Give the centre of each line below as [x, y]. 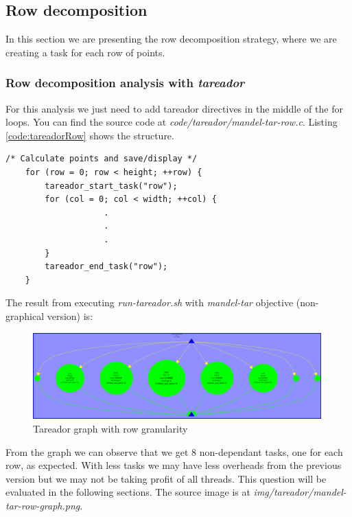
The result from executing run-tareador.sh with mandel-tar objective [150, 302]
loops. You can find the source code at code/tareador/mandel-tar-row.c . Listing [172, 122]
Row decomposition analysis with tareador [125, 83]
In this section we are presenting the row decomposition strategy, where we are [171, 39]
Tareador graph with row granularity [110, 428]
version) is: [70, 315]
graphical [25, 315]
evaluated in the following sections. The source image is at [128, 492]
